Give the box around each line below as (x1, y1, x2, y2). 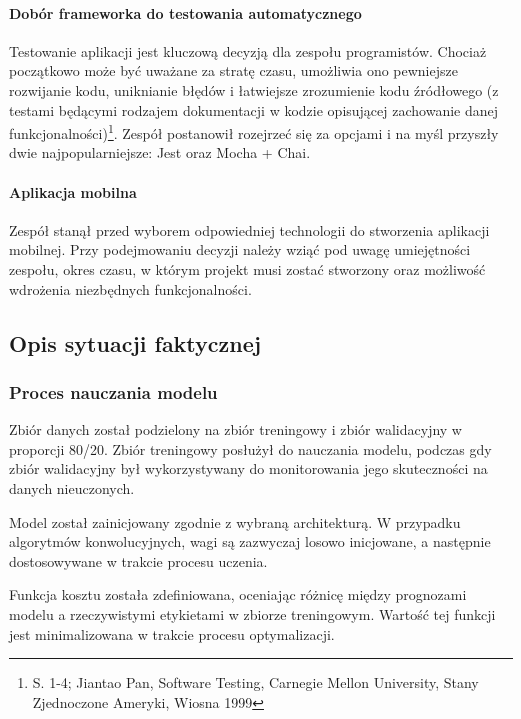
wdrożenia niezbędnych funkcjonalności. (9, 278, 252, 299)
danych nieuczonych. (9, 477, 135, 498)
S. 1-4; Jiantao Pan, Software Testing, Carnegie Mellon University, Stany (32, 672, 479, 693)
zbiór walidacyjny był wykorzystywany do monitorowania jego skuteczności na (9, 458, 488, 479)
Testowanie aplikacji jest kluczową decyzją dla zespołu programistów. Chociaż (9, 40, 487, 61)
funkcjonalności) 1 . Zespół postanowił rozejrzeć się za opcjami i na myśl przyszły (9, 120, 499, 143)
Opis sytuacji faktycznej (9, 327, 262, 358)
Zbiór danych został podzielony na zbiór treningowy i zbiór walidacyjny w (9, 419, 462, 440)
